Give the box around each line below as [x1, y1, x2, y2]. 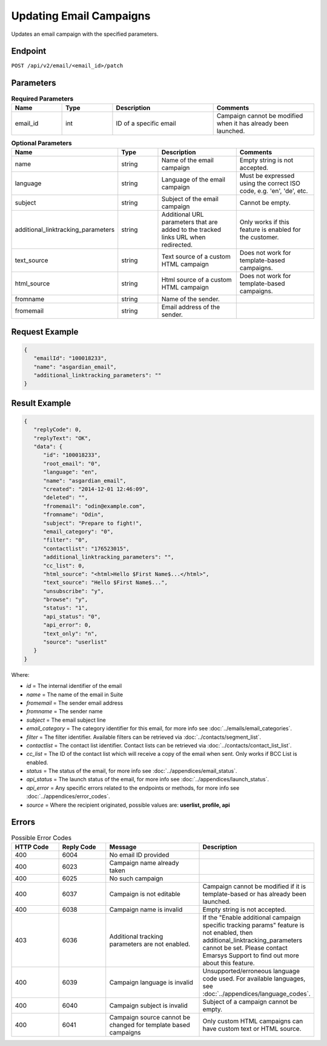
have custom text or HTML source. [202, 1024, 302, 1033]
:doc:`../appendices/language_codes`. [202, 990, 311, 998]
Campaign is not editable [109, 889, 181, 898]
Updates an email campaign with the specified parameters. [11, 30, 159, 38]
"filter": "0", [43, 537, 88, 543]
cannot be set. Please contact [202, 943, 288, 952]
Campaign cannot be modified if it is [202, 882, 306, 891]
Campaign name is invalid [109, 905, 183, 914]
